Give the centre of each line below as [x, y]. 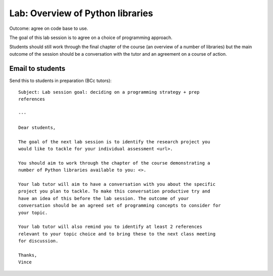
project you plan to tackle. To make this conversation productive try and [114, 191]
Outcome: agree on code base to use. [49, 28]
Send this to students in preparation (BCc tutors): [60, 81]
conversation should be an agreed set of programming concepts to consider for [120, 206]
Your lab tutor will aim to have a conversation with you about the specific [117, 184]
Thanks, [28, 255]
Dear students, [37, 127]
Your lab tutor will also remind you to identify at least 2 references [110, 227]
